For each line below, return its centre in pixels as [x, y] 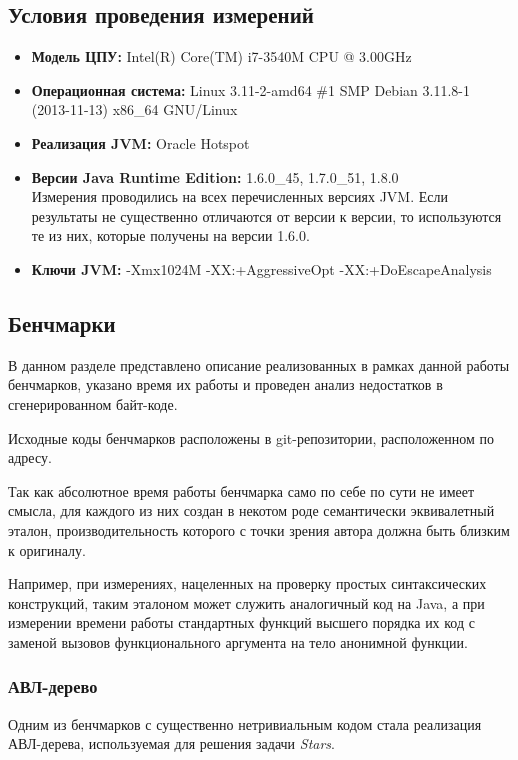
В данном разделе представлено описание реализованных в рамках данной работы [259, 364]
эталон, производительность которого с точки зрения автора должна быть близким [259, 529]
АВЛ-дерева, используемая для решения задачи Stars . [171, 743]
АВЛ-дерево [53, 686]
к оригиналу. [47, 549]
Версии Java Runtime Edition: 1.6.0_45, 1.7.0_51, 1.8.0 [215, 176]
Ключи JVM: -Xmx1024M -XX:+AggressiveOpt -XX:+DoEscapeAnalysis [261, 268]
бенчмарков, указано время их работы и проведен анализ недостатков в [225, 384]
